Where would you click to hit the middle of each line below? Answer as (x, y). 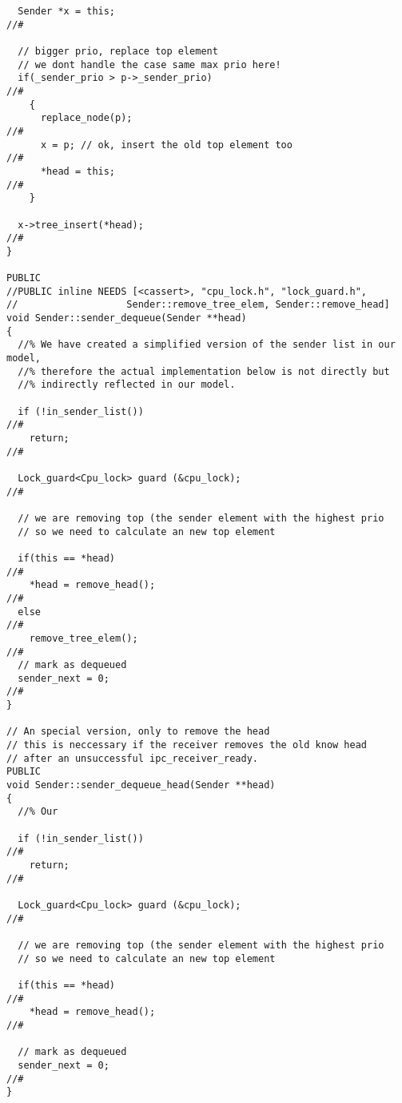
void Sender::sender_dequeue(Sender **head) (127, 318)
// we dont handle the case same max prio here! (149, 64)
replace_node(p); (86, 118)
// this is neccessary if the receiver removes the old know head (187, 745)
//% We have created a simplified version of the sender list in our (207, 345)
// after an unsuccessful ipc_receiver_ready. (132, 758)
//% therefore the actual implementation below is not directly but (204, 371)
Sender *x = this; (67, 11)
